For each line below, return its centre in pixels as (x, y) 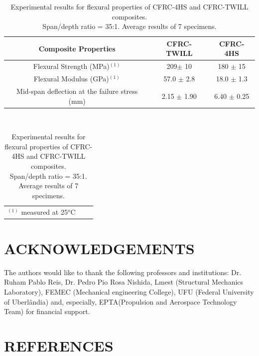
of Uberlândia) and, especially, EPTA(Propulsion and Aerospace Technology (121, 301)
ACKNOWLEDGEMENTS (99, 248)
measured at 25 (44, 211)
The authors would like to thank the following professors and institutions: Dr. (123, 272)
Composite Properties (77, 48)
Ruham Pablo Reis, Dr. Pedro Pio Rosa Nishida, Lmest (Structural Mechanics (124, 282)
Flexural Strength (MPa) (71, 66)
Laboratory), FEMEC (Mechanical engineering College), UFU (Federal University (129, 292)
